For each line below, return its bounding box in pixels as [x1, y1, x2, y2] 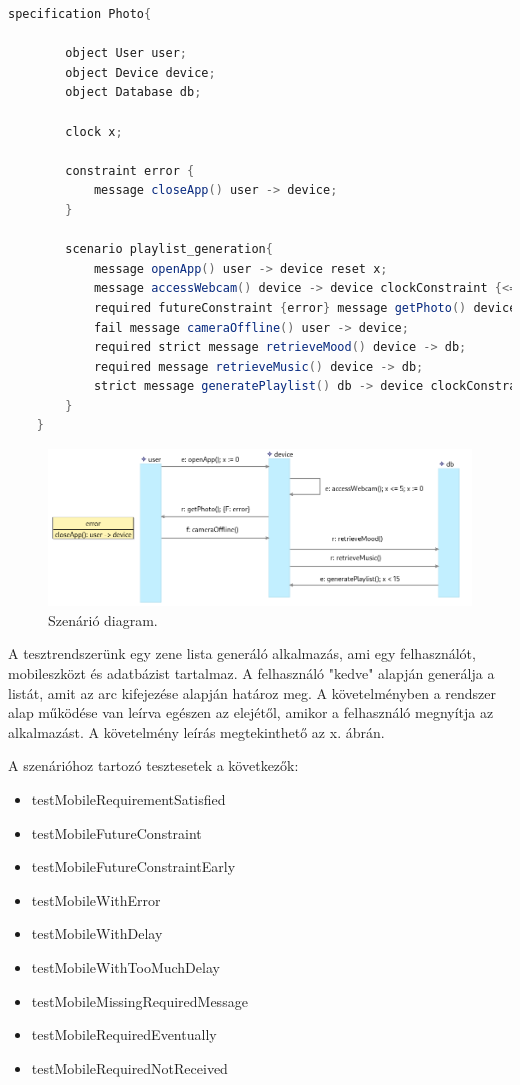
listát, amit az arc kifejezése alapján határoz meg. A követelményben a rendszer [8, 682, 496, 703]
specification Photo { [8, 7, 152, 21]
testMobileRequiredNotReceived [31, 1057, 228, 1078]
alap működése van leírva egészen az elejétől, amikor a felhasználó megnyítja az [8, 702, 494, 723]
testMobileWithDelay [31, 923, 163, 944]
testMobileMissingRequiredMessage [31, 990, 248, 1011]
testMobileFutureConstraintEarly [31, 856, 236, 877]
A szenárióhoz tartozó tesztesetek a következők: [8, 755, 299, 776]
